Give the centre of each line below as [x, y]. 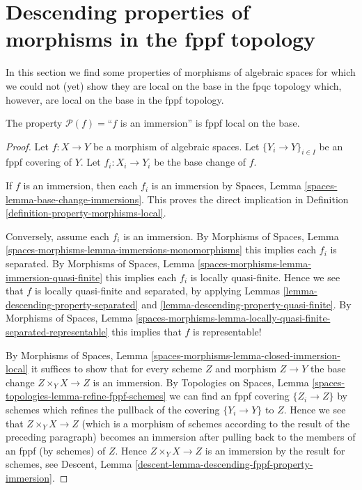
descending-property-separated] [72, 304]
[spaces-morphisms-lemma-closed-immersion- [246, 355]
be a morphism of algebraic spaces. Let [176, 146]
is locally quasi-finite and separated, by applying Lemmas [157, 291]
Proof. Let [27, 146]
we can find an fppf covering [229, 396]
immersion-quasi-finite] [54, 277]
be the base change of [200, 162]
